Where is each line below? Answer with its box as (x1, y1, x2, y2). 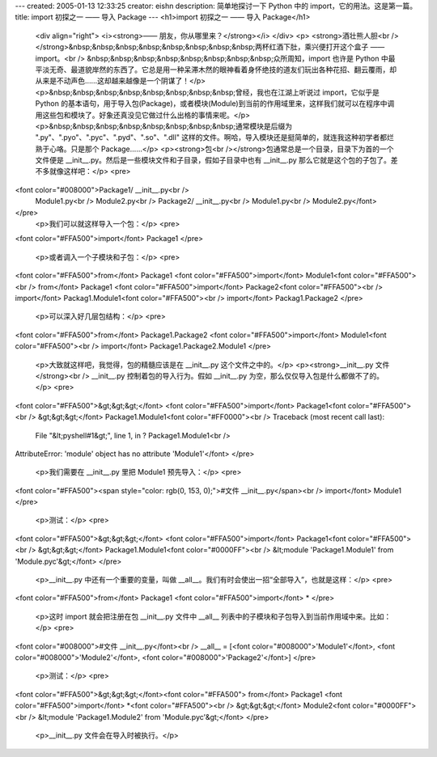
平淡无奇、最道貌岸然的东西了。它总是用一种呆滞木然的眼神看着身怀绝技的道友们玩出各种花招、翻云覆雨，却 (35, 65, 397, 74)
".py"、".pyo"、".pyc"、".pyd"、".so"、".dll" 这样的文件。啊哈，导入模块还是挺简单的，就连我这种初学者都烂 (35, 133, 394, 142)
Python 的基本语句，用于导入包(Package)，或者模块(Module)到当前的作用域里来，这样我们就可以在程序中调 (35, 99, 395, 108)
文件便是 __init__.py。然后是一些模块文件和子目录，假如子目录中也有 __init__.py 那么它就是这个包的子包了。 (35, 155, 392, 165)
